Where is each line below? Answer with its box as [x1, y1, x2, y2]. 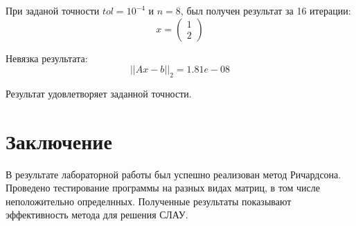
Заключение [6, 126, 112, 155]
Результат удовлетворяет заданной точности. [6, 86, 192, 100]
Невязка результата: [6, 50, 88, 65]
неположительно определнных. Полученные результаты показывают [6, 194, 292, 208]
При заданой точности [6, 3, 100, 17]
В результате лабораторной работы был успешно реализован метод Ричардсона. [6, 167, 341, 181]
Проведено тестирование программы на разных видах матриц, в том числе [6, 180, 321, 195]
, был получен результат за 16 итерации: [180, 3, 351, 17]
